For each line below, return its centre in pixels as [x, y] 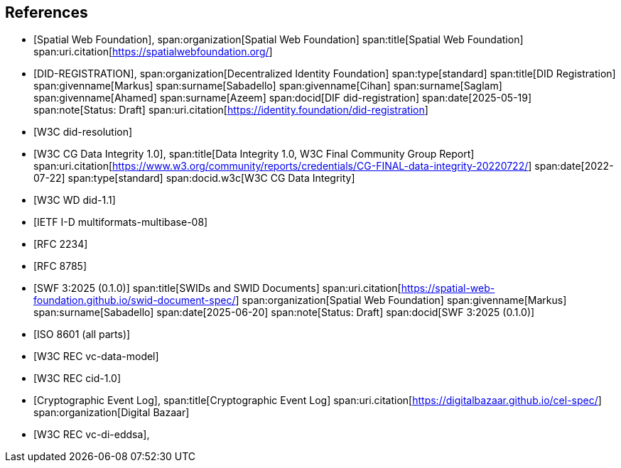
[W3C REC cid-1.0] [77, 379]
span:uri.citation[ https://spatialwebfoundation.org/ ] [153, 52]
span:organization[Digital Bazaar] [112, 413]
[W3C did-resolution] [83, 132]
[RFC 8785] [60, 266]
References [47, 12]
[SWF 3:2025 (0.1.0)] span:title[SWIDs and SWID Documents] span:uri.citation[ [217, 288]
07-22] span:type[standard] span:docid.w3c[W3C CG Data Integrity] [194, 178]
